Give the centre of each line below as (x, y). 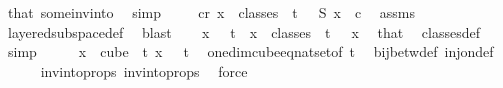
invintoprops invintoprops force (144, 70)
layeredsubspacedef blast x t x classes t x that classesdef (244, 31)
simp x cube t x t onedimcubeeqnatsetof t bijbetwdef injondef (250, 51)
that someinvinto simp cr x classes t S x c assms (211, 12)
